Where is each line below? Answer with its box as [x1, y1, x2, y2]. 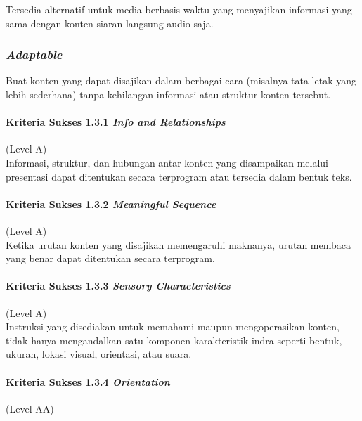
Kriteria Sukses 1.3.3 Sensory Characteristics [6, 278, 231, 293]
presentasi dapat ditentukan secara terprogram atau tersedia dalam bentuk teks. [6, 169, 352, 183]
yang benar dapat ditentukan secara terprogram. [6, 251, 215, 266]
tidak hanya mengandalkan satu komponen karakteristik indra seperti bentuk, [6, 332, 342, 347]
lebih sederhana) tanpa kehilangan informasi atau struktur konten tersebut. [6, 87, 331, 101]
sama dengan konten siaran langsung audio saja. [6, 15, 214, 30]
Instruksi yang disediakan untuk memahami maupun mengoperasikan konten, [6, 319, 340, 334]
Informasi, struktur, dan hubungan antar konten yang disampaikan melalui [6, 155, 328, 169]
